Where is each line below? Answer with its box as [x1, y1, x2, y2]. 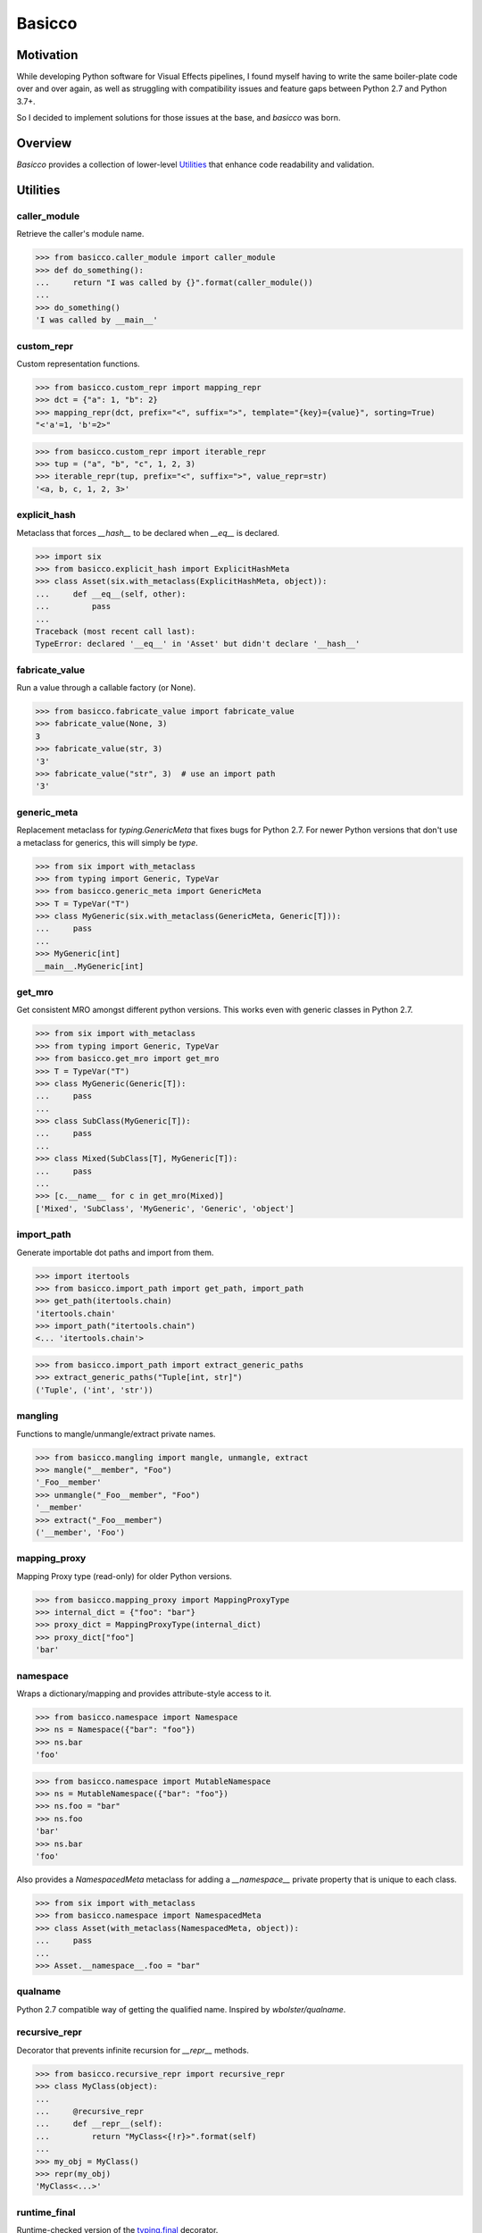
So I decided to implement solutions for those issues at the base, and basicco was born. [16, 113, 341, 123]
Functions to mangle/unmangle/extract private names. [16, 1428, 216, 1439]
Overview [16, 136, 72, 151]
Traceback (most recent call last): [35, 626, 196, 636]
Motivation [16, 47, 79, 63]
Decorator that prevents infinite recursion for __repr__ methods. [16, 2045, 249, 2055]
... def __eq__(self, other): [35, 589, 187, 598]
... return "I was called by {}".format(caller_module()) [35, 278, 313, 288]
